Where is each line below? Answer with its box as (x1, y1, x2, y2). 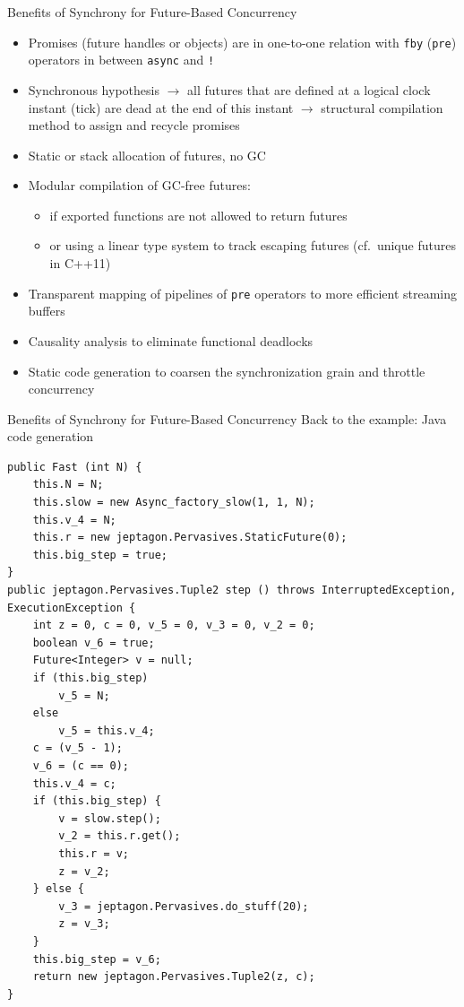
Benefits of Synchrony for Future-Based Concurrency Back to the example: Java (7, 409, 447, 428)
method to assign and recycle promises (28, 116, 240, 135)
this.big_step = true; (32, 548, 168, 561)
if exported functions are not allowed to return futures (49, 205, 348, 224)
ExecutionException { (7, 601, 136, 614)
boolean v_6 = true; (32, 636, 155, 649)
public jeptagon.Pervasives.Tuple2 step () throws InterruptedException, (7, 584, 457, 597)
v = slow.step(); (58, 812, 161, 825)
